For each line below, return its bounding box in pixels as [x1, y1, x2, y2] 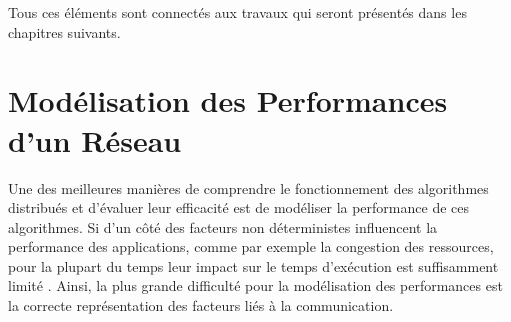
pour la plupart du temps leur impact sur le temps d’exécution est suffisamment [8, 255, 499, 276]
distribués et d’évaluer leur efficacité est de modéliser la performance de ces [8, 197, 469, 218]
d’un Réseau [8, 119, 182, 160]
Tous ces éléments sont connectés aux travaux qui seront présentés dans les [8, 2, 467, 22]
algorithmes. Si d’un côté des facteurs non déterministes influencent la [8, 216, 438, 237]
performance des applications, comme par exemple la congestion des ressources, [8, 236, 494, 257]
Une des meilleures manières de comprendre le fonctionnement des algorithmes [8, 177, 489, 198]
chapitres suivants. [8, 21, 121, 42]
